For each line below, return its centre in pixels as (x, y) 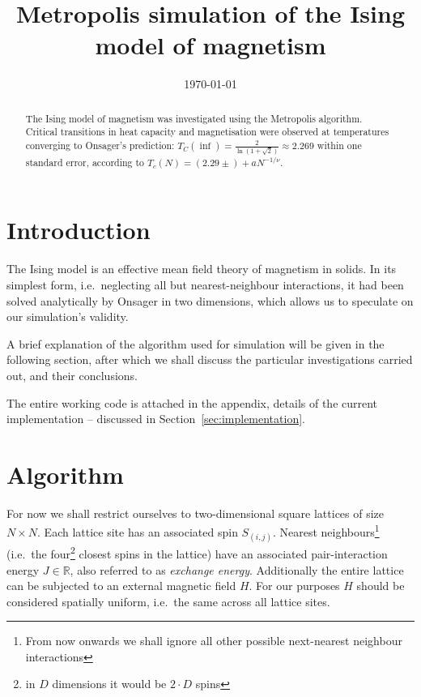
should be (381, 586)
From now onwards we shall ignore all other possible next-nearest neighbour (214, 641)
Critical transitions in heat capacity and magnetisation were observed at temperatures (207, 132)
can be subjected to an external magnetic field (121, 586)
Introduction (79, 230)
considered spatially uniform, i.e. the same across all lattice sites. (168, 601)
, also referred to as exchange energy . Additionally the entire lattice (237, 569)
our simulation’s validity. (68, 316)
